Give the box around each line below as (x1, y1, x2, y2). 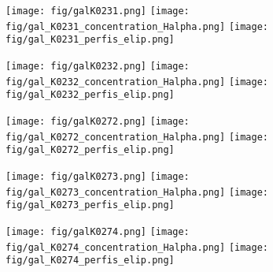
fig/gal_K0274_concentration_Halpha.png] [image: (6, 241, 268, 253)
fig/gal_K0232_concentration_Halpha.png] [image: (6, 76, 268, 88)
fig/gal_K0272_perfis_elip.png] (6, 144, 175, 156)
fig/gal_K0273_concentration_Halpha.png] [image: (6, 186, 268, 198)
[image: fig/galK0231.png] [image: (6, 6, 190, 17)
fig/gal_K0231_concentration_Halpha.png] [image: (6, 20, 268, 32)
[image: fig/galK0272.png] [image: (6, 115, 190, 127)
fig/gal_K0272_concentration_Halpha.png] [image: (6, 131, 268, 143)
